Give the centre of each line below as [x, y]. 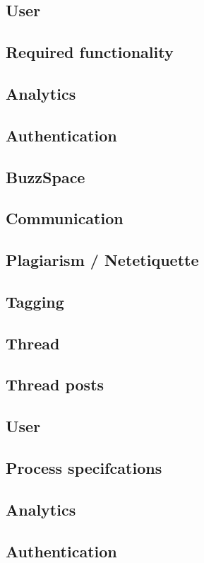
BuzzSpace [46, 176]
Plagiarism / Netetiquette [102, 260]
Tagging [35, 301]
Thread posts [55, 384]
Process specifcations [84, 467]
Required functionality [90, 52]
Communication [65, 218]
